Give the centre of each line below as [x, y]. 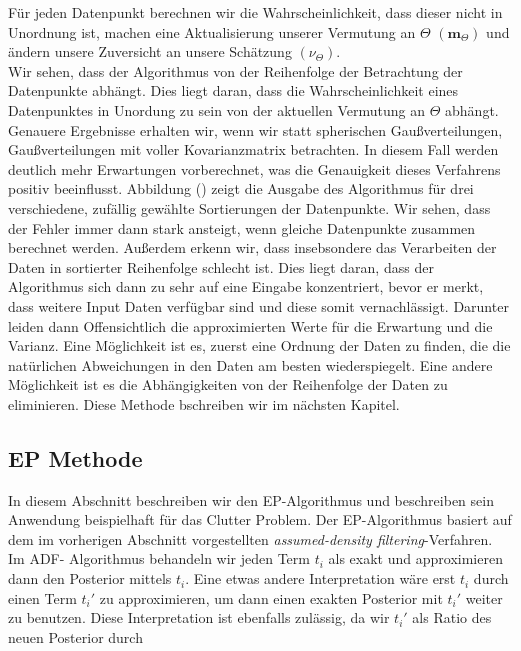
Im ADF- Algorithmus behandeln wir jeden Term [159, 558]
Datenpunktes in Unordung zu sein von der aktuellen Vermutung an [217, 109]
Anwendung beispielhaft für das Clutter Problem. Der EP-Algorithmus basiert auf [260, 519]
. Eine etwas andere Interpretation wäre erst [320, 578]
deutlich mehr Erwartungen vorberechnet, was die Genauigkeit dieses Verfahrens [254, 168]
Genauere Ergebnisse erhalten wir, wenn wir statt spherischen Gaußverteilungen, [255, 129]
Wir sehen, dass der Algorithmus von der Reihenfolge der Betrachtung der [235, 70]
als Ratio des [452, 617]
